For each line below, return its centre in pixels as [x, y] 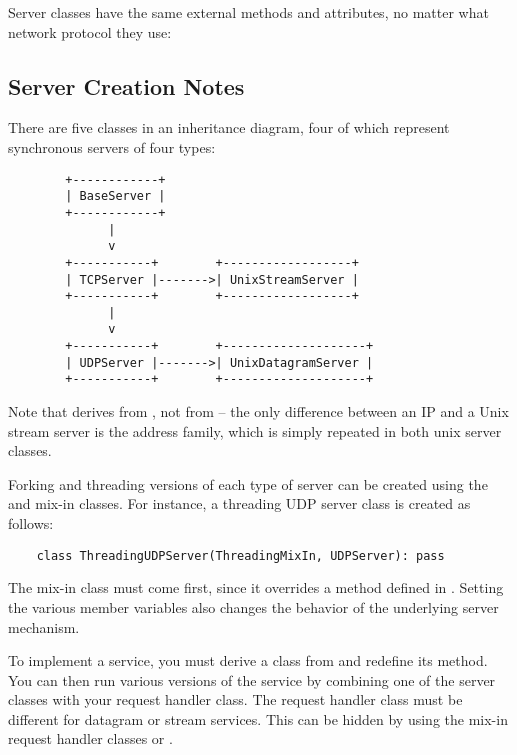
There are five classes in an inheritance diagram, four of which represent [229, 127]
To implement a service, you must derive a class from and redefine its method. [248, 660]
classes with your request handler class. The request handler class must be [235, 699]
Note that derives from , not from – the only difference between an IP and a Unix [258, 411]
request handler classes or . [90, 738]
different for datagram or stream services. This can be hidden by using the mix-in [258, 718]
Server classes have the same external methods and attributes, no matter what [248, 12]
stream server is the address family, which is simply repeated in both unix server [255, 430]
